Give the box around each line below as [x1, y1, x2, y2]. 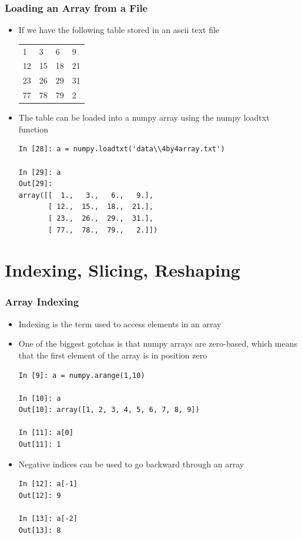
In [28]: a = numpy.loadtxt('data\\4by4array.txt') [18, 145, 225, 154]
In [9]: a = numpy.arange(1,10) [18, 371, 145, 380]
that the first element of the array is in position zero [18, 348, 207, 361]
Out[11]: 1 [18, 440, 61, 449]
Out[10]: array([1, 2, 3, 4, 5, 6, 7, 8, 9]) [18, 406, 200, 414]
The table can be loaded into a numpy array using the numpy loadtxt [18, 111, 270, 124]
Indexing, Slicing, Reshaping [5, 258, 240, 282]
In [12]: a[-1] [18, 480, 78, 489]
